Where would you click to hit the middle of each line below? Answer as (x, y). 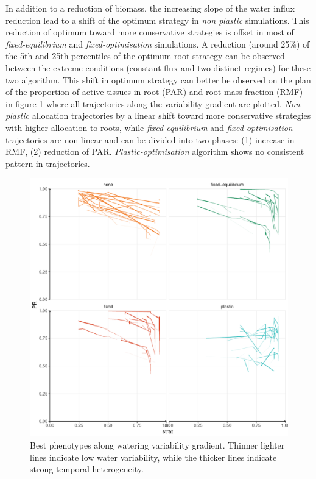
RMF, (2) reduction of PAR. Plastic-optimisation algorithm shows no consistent (155, 151)
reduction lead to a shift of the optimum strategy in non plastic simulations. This (157, 20)
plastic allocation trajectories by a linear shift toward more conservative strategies (158, 115)
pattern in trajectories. (48, 163)
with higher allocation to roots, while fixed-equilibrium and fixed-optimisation (149, 127)
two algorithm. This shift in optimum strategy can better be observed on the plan (158, 80)
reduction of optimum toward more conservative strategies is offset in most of (150, 32)
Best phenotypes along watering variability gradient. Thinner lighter (157, 445)
